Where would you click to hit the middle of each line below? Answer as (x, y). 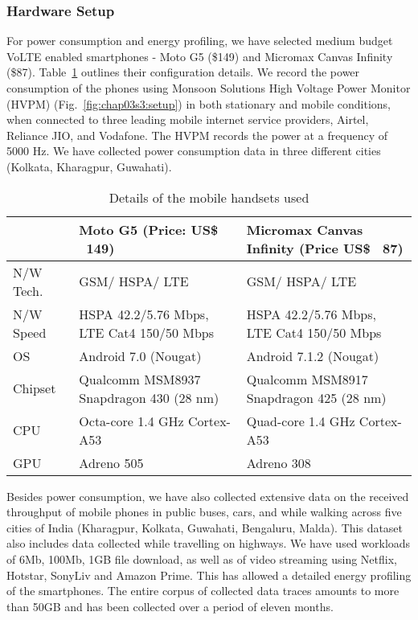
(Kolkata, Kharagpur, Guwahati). (89, 166)
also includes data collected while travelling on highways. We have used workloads (209, 543)
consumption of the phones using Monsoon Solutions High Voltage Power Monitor (209, 88)
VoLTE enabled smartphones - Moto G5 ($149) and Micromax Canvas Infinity (200, 56)
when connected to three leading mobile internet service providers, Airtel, (188, 119)
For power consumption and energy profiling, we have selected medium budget (200, 41)
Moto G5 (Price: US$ (149, 229)
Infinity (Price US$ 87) (325, 248)
